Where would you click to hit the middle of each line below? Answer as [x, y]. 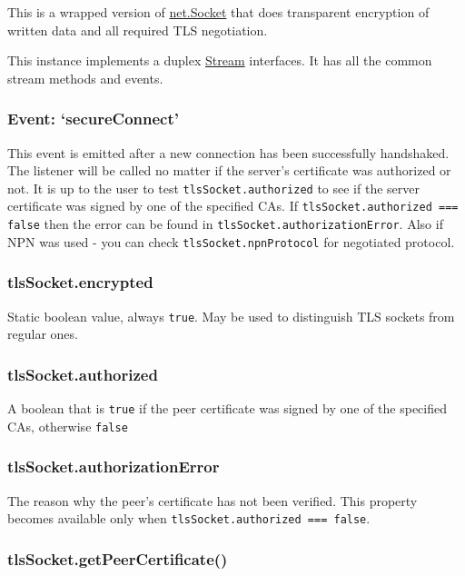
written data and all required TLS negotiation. [138, 30]
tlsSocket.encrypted [80, 282]
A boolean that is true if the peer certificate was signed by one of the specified [228, 408]
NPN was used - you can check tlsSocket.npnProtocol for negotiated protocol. [231, 241]
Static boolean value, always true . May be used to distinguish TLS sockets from [231, 316]
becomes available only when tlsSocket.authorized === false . [189, 518]
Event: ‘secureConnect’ [93, 119]
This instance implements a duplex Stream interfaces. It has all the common [220, 60]
